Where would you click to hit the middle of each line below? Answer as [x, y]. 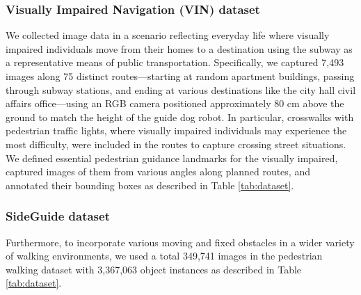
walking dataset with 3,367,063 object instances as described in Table [154, 269]
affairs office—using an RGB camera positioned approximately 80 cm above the [175, 103]
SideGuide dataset [58, 216]
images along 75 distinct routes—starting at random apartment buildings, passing [180, 76]
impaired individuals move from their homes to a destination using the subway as [179, 48]
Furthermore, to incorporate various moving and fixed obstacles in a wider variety [180, 242]
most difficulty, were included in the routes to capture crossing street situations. [176, 144]
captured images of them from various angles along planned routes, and [158, 172]
